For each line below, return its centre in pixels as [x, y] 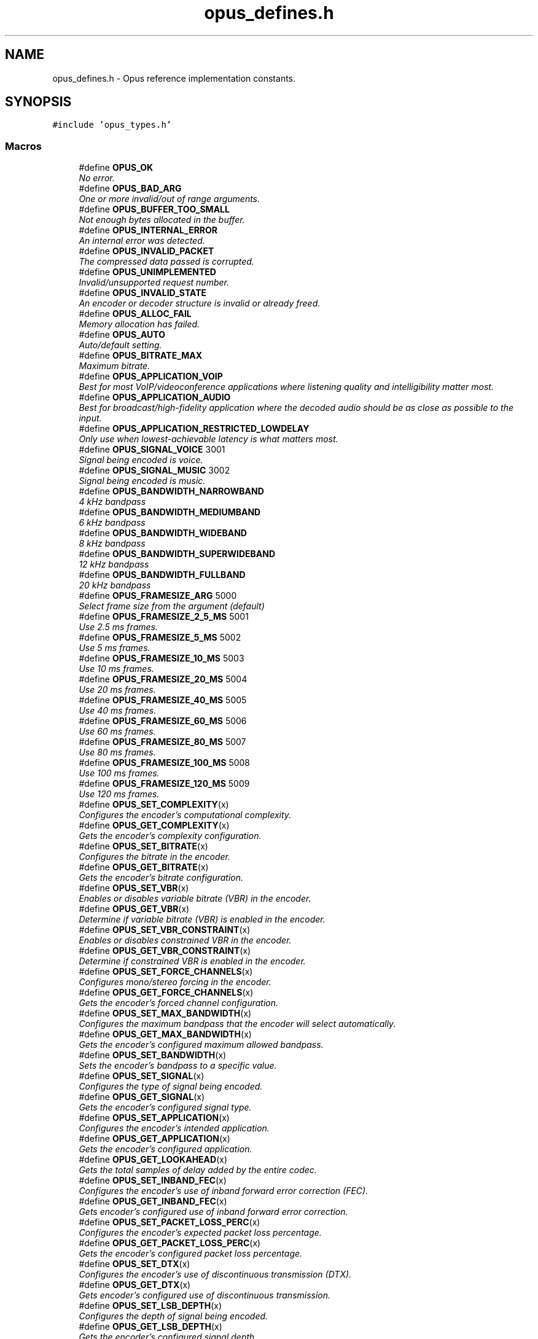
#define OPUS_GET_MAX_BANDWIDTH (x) [165, 1034]
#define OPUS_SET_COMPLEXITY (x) [154, 805]
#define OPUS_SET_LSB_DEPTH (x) [150, 1306]
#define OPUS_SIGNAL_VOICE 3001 [152, 450]
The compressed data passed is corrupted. [166, 262]
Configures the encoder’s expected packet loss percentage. [200, 1233]
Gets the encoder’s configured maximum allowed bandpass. [201, 1045]
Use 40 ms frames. [118, 711]
